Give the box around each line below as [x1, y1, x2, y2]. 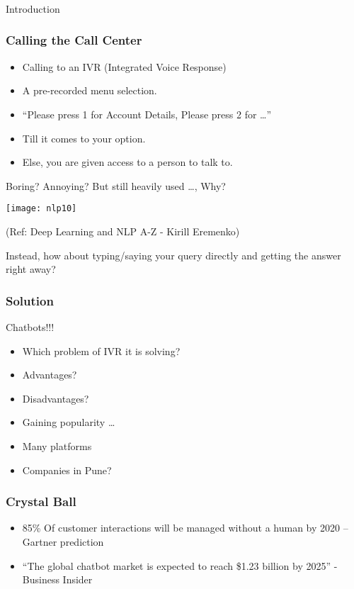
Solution [6, 291, 54, 309]
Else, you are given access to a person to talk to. [22, 155, 233, 169]
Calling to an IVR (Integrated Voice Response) [22, 59, 227, 74]
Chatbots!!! [6, 319, 55, 334]
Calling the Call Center [6, 31, 142, 49]
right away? [6, 262, 56, 276]
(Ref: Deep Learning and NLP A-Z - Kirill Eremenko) [6, 223, 240, 238]
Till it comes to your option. [22, 130, 146, 145]
